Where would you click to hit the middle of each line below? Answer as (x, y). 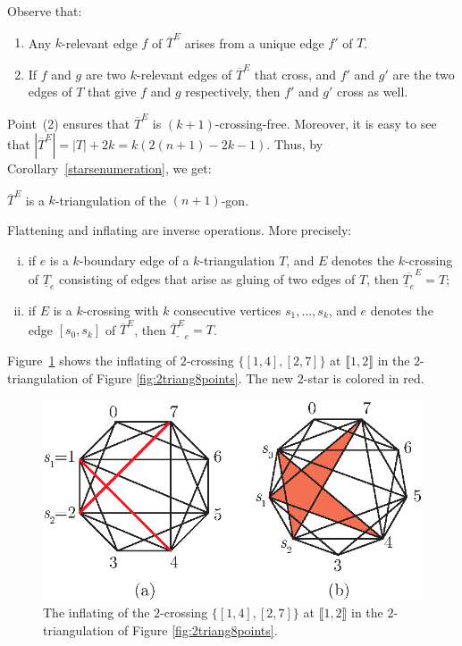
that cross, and (295, 74)
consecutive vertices (227, 310)
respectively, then (233, 92)
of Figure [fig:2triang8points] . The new (188, 378)
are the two (424, 74)
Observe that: (45, 11)
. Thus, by (295, 144)
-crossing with (121, 310)
